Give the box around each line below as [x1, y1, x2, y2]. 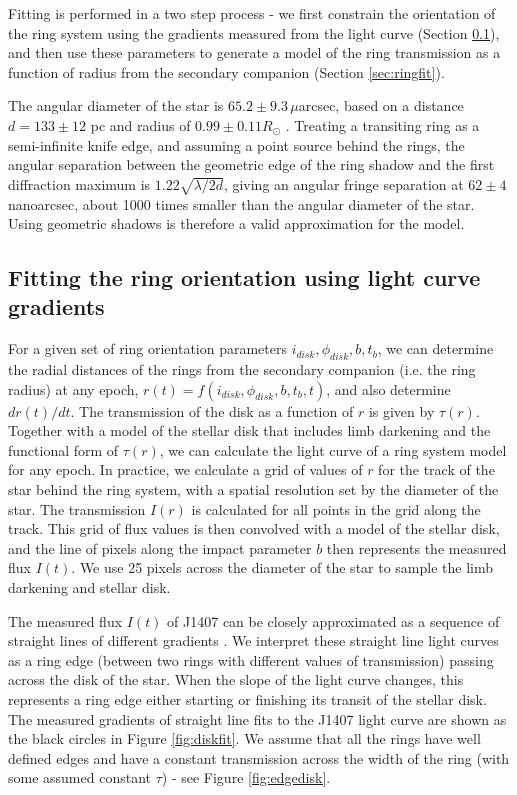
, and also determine [326, 378, 451, 399]
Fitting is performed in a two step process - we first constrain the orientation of [8, 3, 496, 23]
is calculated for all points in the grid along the [191, 498, 481, 519]
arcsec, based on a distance [298, 95, 464, 116]
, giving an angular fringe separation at [223, 173, 464, 194]
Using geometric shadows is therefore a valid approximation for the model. [8, 213, 465, 234]
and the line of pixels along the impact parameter [8, 537, 312, 558]
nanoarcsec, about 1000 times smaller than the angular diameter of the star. [8, 193, 475, 214]
